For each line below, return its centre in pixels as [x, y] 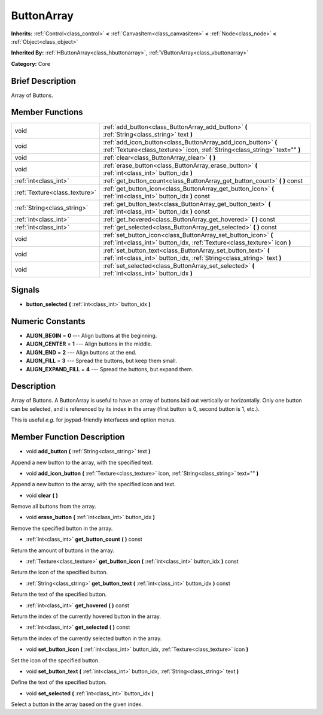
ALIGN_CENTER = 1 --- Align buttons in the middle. [89, 344]
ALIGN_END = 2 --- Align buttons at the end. [81, 352]
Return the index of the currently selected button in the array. [86, 638]
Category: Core [31, 63]
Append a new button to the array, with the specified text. [82, 462]
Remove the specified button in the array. [62, 528]
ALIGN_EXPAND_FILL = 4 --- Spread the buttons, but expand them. [110, 369]
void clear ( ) [42, 495]
